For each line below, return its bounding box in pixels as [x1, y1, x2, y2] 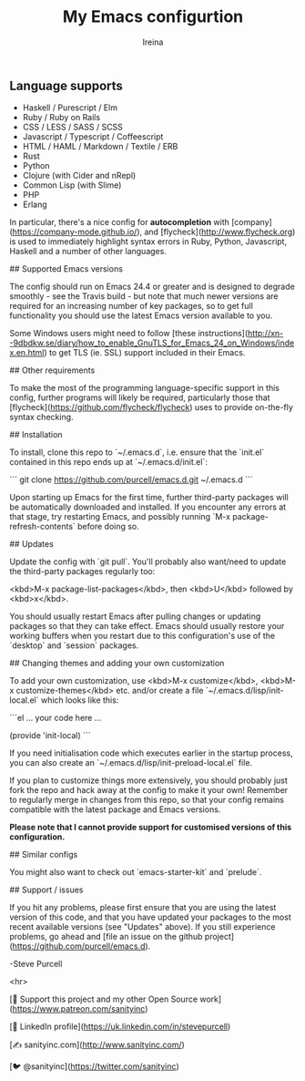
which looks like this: [40, 695, 119, 705]
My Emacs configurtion [62, 6, 244, 27]
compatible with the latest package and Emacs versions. [9, 804, 221, 815]
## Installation [9, 429, 63, 440]
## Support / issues [9, 884, 84, 895]
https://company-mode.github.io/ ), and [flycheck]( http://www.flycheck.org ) [12, 226, 296, 238]
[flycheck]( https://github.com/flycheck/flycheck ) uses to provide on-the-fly [9, 402, 294, 413]
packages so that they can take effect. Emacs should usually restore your [9, 621, 285, 632]
